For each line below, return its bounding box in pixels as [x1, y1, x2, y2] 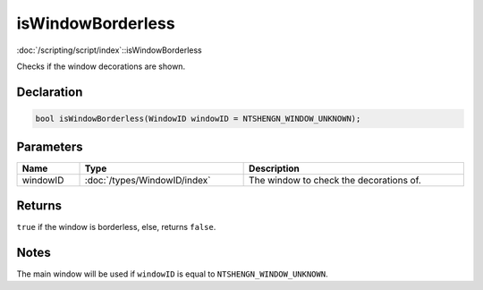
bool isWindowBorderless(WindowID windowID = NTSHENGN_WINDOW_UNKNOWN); [35, 113, 361, 124]
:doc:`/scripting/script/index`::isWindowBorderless [16, 45, 203, 55]
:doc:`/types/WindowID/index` [84, 175, 211, 187]
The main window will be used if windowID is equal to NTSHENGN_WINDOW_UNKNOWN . [16, 269, 328, 279]
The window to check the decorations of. [249, 175, 422, 187]
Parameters [16, 140, 83, 155]
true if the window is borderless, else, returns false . [16, 221, 216, 232]
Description [249, 162, 300, 175]
